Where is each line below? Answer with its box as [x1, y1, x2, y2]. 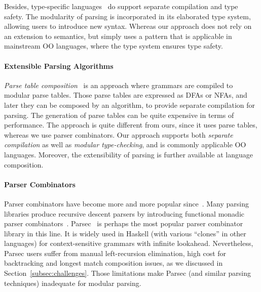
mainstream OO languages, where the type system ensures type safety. [4, 40, 223, 51]
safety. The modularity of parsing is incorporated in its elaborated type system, [4, 11, 251, 21]
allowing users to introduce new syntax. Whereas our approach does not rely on [4, 21, 252, 31]
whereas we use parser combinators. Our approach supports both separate [4, 129, 233, 140]
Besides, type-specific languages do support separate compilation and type [4, 1, 238, 11]
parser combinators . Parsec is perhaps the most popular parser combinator [4, 218, 243, 229]
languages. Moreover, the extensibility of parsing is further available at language [4, 149, 253, 159]
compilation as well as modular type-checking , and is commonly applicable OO [4, 139, 246, 150]
